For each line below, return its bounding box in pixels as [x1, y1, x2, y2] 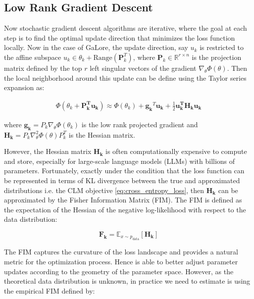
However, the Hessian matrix [4, 146, 92, 156]
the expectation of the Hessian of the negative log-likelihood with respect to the [4, 204, 246, 214]
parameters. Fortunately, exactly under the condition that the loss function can [4, 165, 245, 176]
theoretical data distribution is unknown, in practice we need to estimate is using [4, 276, 251, 286]
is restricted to [200, 42, 244, 52]
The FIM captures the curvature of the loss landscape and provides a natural [4, 247, 238, 257]
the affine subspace [4, 51, 61, 62]
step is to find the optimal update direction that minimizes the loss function [4, 32, 235, 43]
